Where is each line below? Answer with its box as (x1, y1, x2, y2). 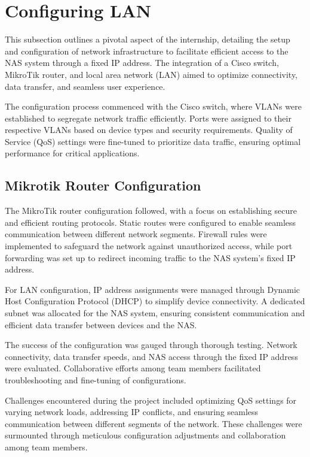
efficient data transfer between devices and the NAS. (5, 318, 197, 331)
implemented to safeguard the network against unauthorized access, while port (5, 240, 293, 252)
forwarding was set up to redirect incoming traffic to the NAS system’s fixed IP (5, 251, 296, 264)
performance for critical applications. (5, 147, 140, 159)
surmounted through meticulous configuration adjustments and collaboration (5, 429, 286, 441)
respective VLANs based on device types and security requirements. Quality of (5, 123, 293, 136)
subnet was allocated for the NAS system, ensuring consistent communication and (5, 307, 305, 319)
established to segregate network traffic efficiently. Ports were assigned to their (5, 111, 291, 124)
